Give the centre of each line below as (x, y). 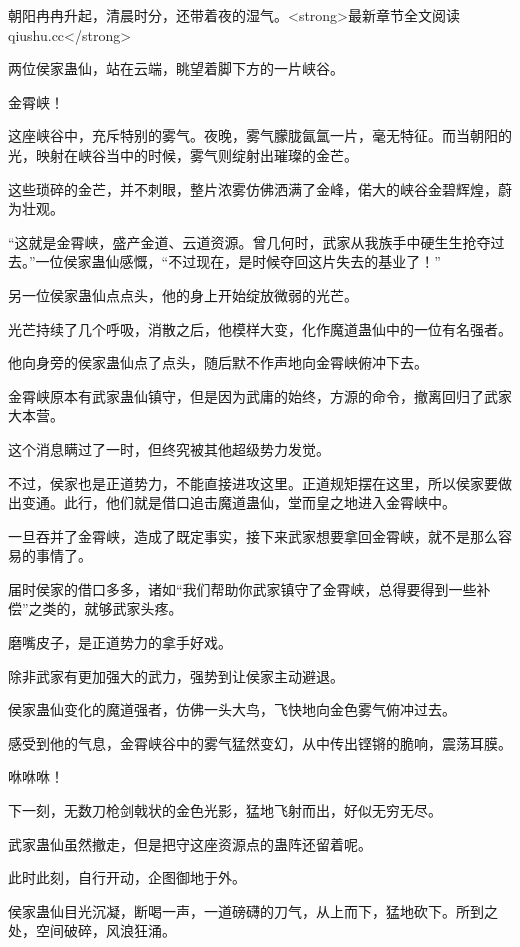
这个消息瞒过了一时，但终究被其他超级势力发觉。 (169, 448)
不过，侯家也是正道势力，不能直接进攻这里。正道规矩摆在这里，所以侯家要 (253, 482)
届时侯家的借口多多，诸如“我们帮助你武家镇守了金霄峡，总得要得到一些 (242, 588)
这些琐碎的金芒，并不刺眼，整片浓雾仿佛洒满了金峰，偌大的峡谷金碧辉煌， (253, 188)
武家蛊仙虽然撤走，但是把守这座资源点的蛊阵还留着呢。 (190, 843)
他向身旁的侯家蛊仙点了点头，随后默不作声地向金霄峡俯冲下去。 (218, 362)
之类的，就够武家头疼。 (105, 608)
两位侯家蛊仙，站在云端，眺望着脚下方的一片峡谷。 (176, 68)
